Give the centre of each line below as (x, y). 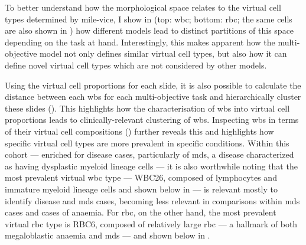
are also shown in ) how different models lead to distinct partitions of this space (149, 30)
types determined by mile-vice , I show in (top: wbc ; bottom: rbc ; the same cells (149, 19)
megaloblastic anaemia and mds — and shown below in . (108, 235)
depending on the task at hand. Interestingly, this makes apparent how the (140, 42)
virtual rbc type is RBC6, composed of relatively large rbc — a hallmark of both (151, 223)
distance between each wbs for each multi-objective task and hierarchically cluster (153, 97)
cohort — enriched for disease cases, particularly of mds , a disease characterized (149, 154)
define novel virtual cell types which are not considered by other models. (136, 65)
